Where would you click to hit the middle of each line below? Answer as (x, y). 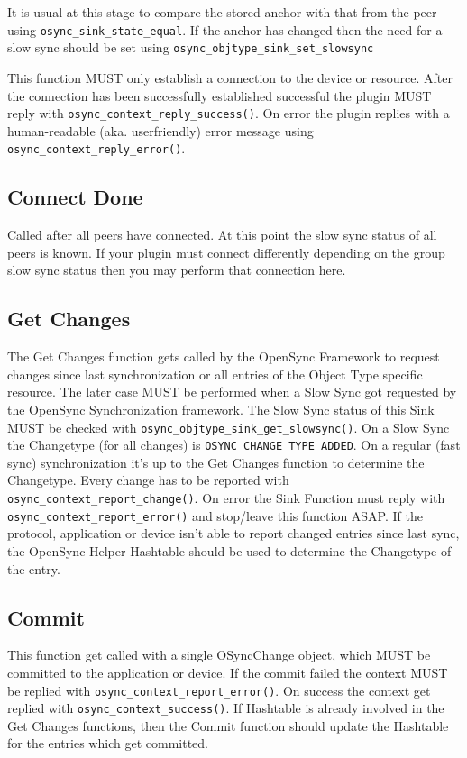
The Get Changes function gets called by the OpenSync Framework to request (224, 356)
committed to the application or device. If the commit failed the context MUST (228, 672)
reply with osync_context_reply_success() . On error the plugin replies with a (229, 113)
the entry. (34, 568)
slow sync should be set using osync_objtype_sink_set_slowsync (191, 47)
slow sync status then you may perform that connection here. (177, 270)
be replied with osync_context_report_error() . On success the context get (219, 690)
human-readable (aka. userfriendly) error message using (160, 130)
